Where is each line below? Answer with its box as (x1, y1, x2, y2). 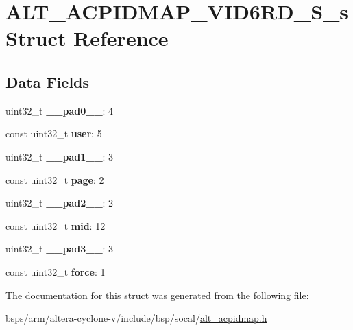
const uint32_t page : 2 (5, 172, 104, 187)
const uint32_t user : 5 (5, 126, 102, 141)
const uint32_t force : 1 (5, 264, 106, 279)
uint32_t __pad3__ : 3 (5, 241, 114, 256)
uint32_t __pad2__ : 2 (5, 196, 114, 210)
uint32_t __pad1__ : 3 (5, 149, 114, 163)
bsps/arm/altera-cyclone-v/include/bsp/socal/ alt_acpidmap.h (5, 311, 267, 325)
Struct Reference (5, 24, 169, 52)
